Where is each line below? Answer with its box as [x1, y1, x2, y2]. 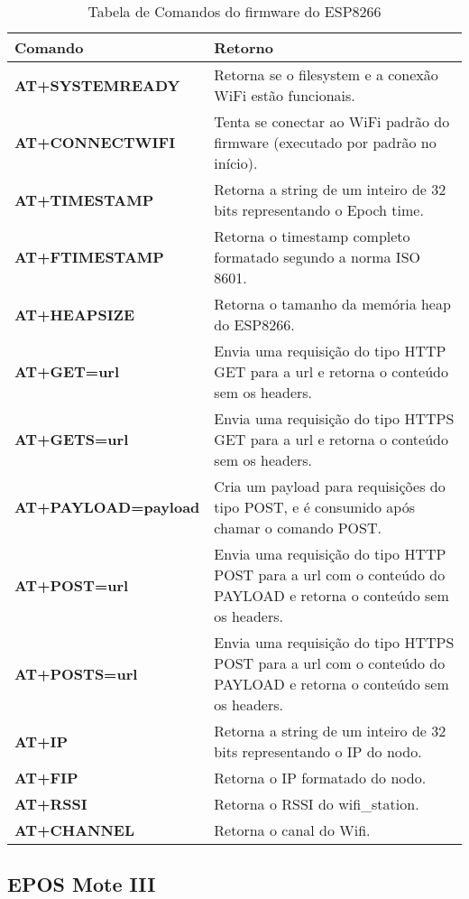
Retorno [214, 37, 273, 58]
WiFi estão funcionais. [214, 85, 355, 106]
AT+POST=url [14, 574, 129, 596]
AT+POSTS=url [14, 663, 138, 684]
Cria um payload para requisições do [214, 476, 446, 496]
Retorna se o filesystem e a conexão [214, 64, 438, 85]
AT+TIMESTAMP [14, 189, 154, 210]
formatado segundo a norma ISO [214, 246, 420, 267]
